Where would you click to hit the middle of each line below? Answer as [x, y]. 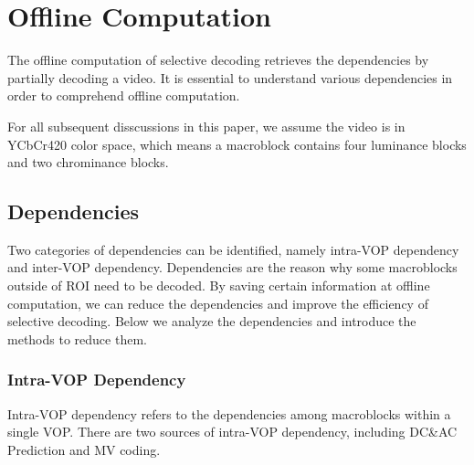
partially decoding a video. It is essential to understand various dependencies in [230, 77]
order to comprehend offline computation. [124, 95]
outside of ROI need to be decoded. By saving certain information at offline [219, 285]
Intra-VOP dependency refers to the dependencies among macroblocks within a [229, 413]
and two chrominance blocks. [88, 162]
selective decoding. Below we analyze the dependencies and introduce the [212, 321]
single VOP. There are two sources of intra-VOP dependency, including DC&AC [232, 432]
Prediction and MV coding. [84, 449]
